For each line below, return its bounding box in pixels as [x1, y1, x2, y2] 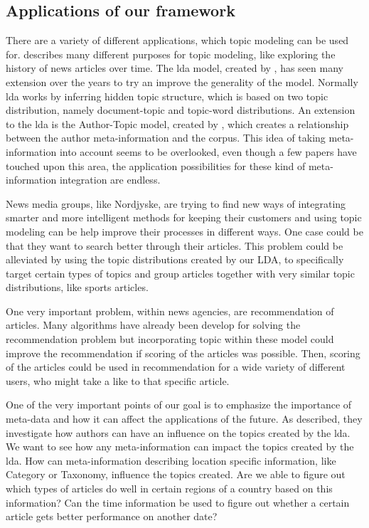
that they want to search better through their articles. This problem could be [6, 238, 343, 253]
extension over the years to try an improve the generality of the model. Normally [6, 74, 358, 89]
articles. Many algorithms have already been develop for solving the [6, 317, 301, 332]
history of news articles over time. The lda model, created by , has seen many [6, 60, 343, 75]
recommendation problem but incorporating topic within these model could [6, 332, 334, 347]
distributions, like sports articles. [6, 280, 149, 295]
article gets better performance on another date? [6, 509, 218, 524]
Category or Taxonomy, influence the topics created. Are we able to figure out [6, 467, 346, 482]
